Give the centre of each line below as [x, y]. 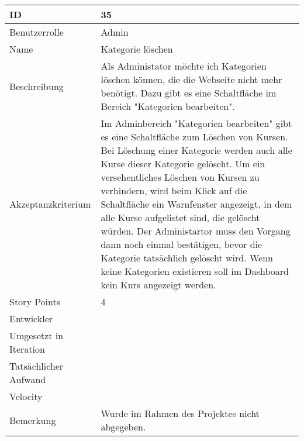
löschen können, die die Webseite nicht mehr [191, 79]
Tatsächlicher [37, 366]
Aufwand [28, 379]
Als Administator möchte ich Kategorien [184, 66]
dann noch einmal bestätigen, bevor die [182, 244]
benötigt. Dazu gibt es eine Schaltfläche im [189, 93]
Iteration [27, 349]
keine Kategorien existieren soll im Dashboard [195, 271]
